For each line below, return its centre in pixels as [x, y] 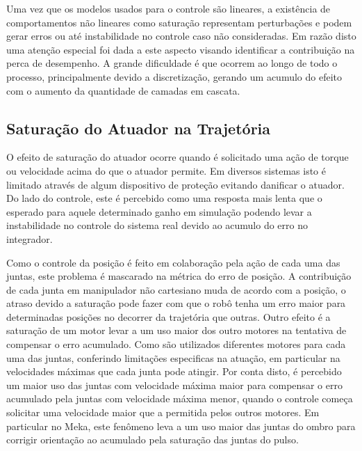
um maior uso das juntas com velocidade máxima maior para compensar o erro [174, 385]
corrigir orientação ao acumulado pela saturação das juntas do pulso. [153, 440]
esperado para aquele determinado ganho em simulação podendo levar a [159, 211]
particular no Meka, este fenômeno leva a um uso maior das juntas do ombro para [181, 426]
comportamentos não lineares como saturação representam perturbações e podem [179, 22]
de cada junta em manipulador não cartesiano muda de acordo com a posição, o [176, 289]
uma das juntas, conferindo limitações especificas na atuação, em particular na [173, 357]
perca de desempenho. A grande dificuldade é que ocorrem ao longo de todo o [172, 63]
